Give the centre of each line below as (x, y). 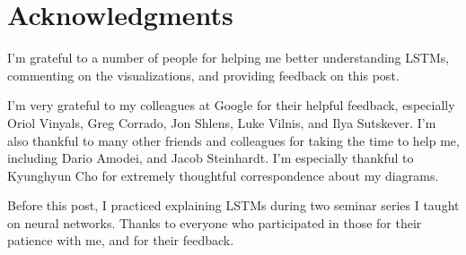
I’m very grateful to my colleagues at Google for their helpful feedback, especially (231, 105)
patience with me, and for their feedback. (121, 240)
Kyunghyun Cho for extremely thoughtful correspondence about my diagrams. (223, 175)
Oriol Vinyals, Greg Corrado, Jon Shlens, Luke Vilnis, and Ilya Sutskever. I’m (222, 122)
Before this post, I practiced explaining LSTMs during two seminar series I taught (233, 205)
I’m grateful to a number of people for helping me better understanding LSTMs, (229, 58)
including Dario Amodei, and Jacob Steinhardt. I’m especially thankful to (211, 158)
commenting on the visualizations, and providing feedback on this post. (203, 75)
